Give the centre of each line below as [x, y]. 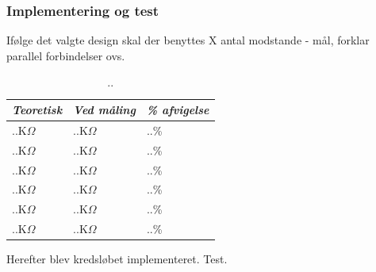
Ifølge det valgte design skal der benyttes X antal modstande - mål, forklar [188, 40]
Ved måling [104, 109]
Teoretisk [37, 109]
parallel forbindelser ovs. [66, 55]
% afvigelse [178, 109]
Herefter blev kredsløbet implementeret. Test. [117, 259]
